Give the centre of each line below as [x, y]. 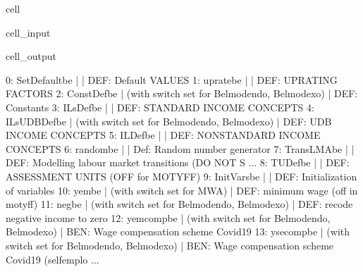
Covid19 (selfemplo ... [53, 259]
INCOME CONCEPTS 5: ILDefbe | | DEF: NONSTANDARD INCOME [163, 135]
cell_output [31, 56]
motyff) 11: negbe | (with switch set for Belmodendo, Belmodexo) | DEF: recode [179, 204]
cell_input [28, 32]
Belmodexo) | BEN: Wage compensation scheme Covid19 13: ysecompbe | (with [178, 231]
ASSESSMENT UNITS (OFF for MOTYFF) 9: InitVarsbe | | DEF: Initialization [181, 176]
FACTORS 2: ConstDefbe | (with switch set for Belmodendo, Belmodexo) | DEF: [182, 93]
